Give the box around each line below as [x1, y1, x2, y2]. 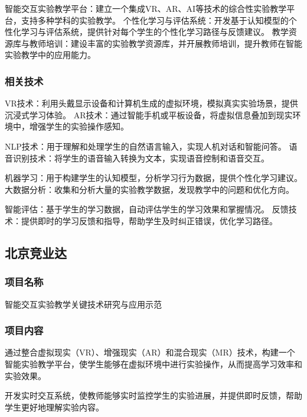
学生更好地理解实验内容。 [5, 400, 104, 413]
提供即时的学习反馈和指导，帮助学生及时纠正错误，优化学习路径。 [21, 214, 277, 227]
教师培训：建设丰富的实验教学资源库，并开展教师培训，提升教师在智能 [29, 37, 302, 49]
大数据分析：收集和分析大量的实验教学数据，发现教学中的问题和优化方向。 [5, 183, 294, 195]
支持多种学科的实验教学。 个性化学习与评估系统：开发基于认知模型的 [21, 14, 289, 26]
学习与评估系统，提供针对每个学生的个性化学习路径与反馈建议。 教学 [21, 25, 289, 38]
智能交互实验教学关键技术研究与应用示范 [5, 298, 162, 310]
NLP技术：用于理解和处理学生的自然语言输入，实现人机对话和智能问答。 [5, 140, 286, 152]
